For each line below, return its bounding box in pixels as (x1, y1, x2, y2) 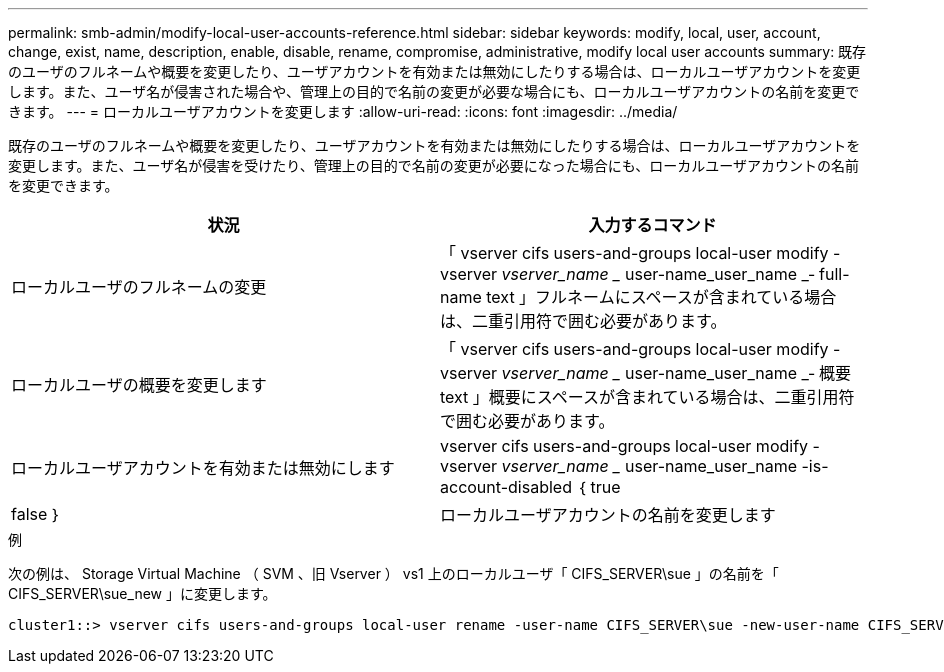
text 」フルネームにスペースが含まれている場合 (486, 287, 837, 307)
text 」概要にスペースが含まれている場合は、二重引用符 (440, 387, 855, 407)
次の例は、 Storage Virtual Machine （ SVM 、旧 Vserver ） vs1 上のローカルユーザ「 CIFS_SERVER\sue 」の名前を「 (8, 565, 779, 582)
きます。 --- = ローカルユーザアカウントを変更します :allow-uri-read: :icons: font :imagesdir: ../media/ (8, 103, 678, 120)
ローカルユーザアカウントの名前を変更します (440, 505, 776, 525)
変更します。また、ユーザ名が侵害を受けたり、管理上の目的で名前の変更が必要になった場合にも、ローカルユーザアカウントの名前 (8, 157, 860, 174)
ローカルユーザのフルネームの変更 (11, 277, 267, 297)
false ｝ (11, 504, 62, 524)
